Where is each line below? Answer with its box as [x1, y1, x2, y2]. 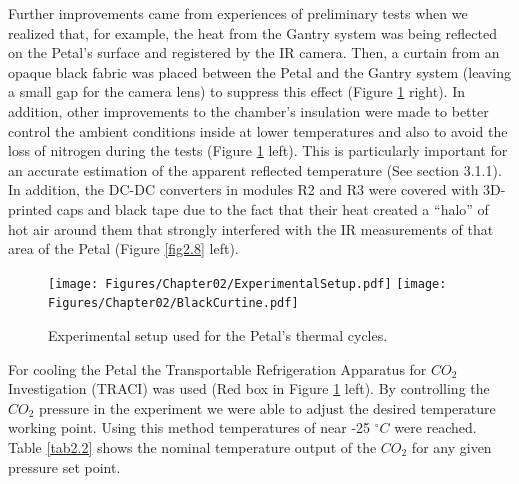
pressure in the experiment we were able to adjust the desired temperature [39, 397, 496, 418]
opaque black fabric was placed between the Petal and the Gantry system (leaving [8, 61, 512, 82]
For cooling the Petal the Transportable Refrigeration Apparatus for [8, 358, 427, 379]
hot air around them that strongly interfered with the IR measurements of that [8, 218, 494, 239]
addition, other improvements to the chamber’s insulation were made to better [8, 100, 489, 121]
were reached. [394, 417, 477, 438]
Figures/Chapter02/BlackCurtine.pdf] [48, 296, 299, 311]
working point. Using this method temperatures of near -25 [8, 417, 371, 438]
